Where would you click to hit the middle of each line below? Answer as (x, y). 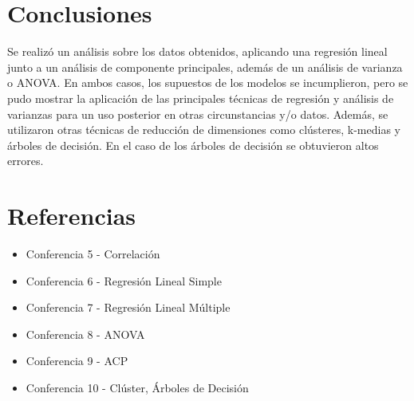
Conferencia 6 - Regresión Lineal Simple (124, 280)
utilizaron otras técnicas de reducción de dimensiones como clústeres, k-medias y (204, 130)
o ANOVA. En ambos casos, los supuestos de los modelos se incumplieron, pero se (208, 83)
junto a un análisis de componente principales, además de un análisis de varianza (205, 67)
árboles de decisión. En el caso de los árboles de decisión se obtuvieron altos (193, 145)
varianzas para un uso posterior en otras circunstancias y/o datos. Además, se (198, 114)
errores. (26, 161)
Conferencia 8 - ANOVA (85, 334)
